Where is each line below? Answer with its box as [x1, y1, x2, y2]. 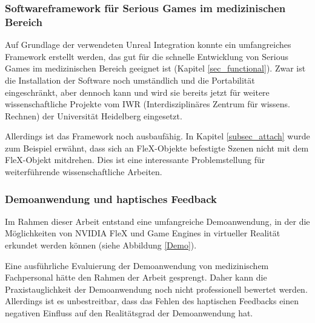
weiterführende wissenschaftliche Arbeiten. [5, 165, 162, 178]
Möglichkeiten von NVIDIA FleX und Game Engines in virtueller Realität [5, 227, 280, 239]
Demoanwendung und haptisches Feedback [5, 191, 217, 206]
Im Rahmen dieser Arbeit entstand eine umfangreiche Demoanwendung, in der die [5, 215, 310, 227]
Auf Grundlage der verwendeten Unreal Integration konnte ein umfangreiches [5, 38, 291, 51]
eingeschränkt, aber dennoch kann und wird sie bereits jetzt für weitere [5, 85, 270, 98]
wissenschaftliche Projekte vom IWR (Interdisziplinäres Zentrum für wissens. [5, 98, 290, 110]
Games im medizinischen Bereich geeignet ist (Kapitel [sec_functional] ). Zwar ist [5, 62, 306, 75]
